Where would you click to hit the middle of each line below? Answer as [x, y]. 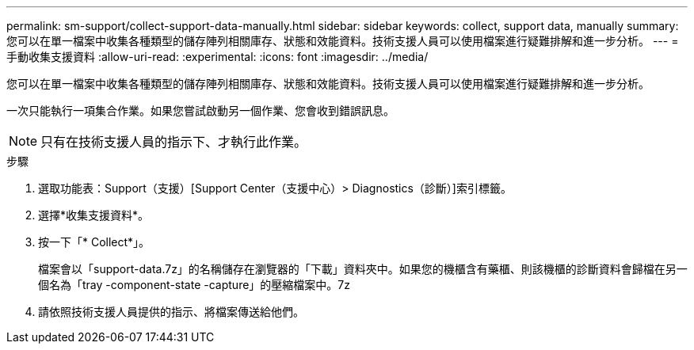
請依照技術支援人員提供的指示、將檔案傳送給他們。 [171, 312]
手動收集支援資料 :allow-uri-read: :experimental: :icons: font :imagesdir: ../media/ [217, 57]
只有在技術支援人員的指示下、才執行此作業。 [174, 142]
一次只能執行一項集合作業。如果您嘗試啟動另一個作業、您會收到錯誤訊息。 [200, 110]
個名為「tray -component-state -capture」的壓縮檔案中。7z [194, 285]
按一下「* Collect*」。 [94, 242]
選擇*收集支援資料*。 [94, 215]
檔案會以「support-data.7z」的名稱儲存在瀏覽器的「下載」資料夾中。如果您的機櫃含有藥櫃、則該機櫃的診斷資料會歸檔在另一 [363, 269]
